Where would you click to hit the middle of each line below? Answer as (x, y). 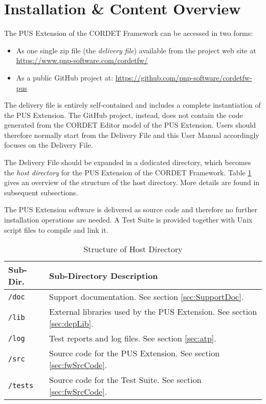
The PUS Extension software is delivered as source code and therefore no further (131, 209)
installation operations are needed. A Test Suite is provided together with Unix (128, 220)
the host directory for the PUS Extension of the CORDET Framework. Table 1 (128, 172)
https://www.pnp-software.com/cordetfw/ (82, 60)
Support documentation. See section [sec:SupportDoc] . (147, 297)
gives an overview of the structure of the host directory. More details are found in (132, 182)
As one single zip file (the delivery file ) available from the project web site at (136, 50)
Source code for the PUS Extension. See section (135, 353)
